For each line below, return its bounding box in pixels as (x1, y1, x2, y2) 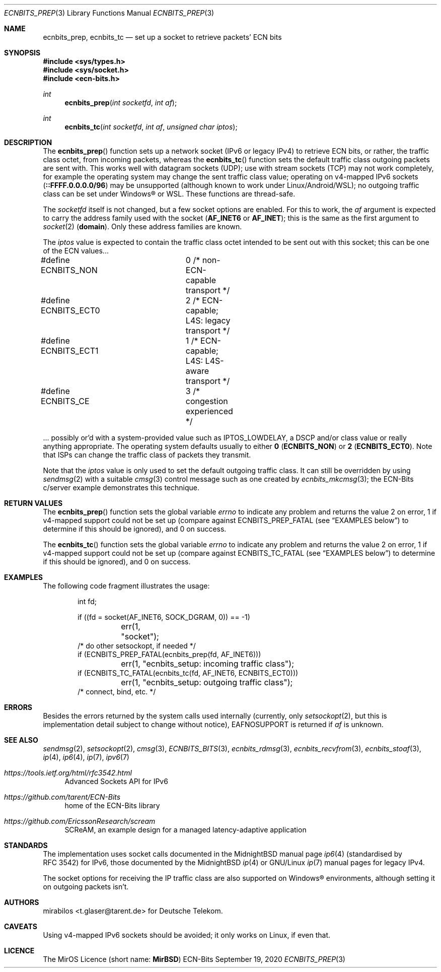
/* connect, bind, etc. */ (78, 687, 156, 696)
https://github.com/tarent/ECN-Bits (4, 793, 121, 801)
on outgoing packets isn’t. (43, 882, 129, 891)
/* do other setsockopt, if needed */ (78, 641, 196, 650)
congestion (185, 396, 228, 406)
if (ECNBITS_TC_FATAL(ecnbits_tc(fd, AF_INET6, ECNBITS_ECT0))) (78, 669, 299, 677)
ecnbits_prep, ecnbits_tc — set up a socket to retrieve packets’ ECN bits (43, 33, 282, 41)
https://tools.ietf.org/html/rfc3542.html (4, 768, 132, 777)
